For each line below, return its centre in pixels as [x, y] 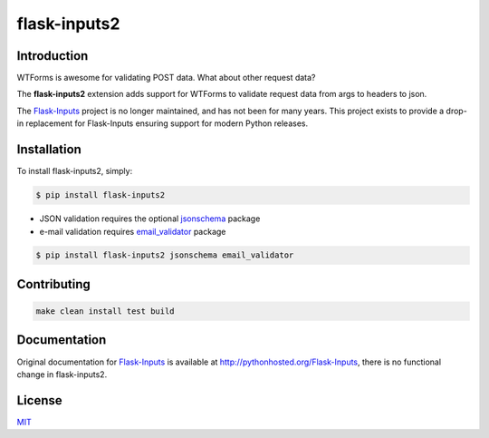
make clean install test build [105, 311]
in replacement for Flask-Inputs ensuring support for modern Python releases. [162, 123]
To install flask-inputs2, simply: [75, 171]
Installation [49, 150]
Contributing [53, 284]
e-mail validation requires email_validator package [133, 231]
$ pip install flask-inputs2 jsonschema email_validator [165, 255]
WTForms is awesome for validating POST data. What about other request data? [166, 78]
